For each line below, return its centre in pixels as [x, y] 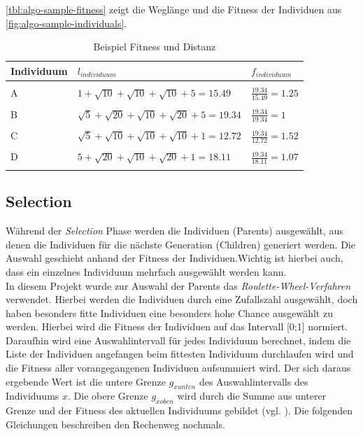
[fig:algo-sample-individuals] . [66, 23]
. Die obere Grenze [108, 396]
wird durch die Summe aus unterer [252, 396]
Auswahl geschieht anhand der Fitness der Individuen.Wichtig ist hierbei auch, [175, 258]
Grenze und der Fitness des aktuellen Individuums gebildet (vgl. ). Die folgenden [179, 410]
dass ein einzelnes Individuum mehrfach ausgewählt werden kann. [146, 271]
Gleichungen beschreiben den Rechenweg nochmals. [115, 424]
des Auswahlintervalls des [254, 381]
